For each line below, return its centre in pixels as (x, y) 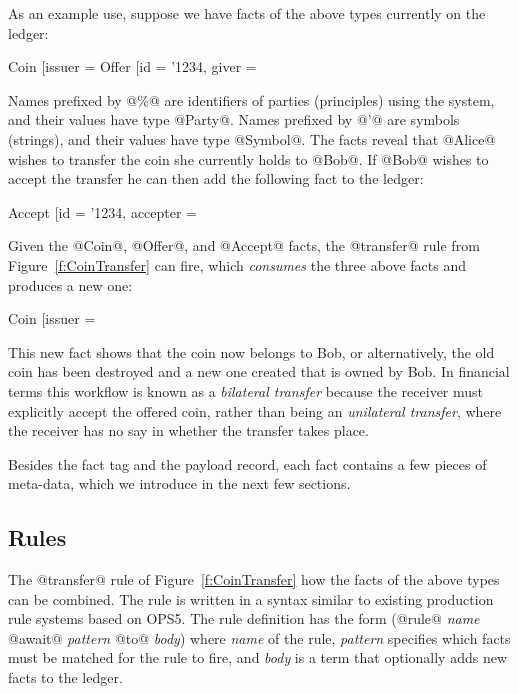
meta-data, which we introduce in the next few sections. (179, 483)
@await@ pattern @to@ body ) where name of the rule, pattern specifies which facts (259, 637)
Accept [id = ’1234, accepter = (103, 211)
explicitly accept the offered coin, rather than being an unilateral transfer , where (255, 410)
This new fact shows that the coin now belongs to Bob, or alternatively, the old (251, 351)
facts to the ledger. (65, 677)
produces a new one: (70, 284)
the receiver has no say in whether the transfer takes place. (188, 430)
